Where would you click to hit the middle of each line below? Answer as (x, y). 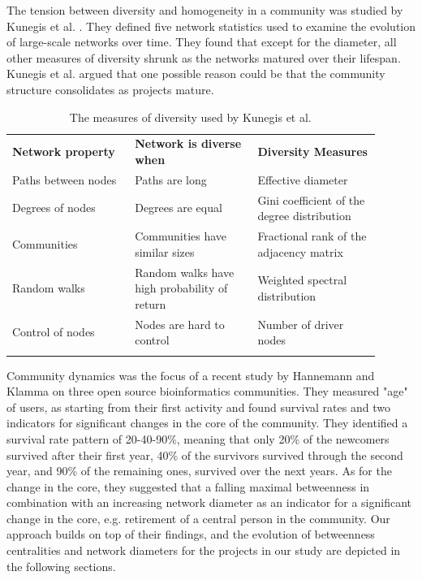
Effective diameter (303, 179)
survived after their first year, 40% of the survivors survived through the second (205, 454)
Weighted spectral (302, 280)
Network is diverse (188, 143)
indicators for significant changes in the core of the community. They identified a (207, 423)
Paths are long (171, 179)
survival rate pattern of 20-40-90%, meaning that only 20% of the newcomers (198, 438)
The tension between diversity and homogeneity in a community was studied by (205, 10)
